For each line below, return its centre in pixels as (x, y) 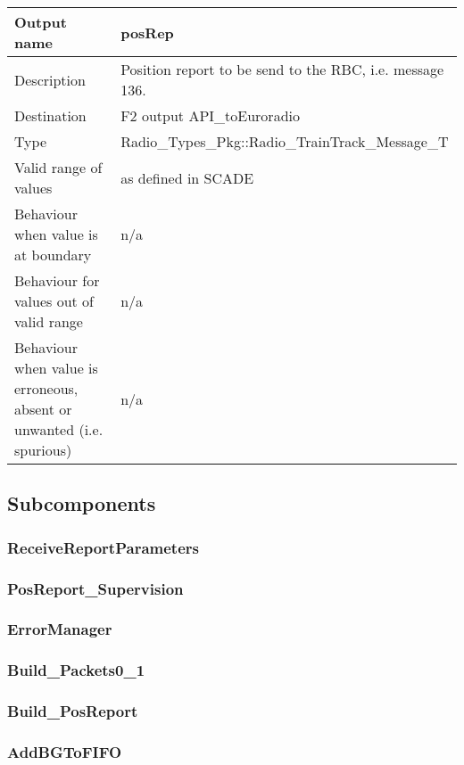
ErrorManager (60, 629)
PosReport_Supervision (95, 588)
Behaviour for (57, 280)
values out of (54, 301)
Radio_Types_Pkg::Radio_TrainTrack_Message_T (285, 141)
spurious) (43, 450)
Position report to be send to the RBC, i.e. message (282, 69)
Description (50, 79)
